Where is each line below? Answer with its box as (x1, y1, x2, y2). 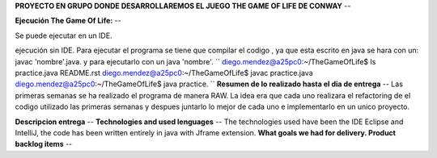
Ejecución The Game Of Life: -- (15, 16, 121, 26)
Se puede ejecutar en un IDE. (15, 31, 112, 40)
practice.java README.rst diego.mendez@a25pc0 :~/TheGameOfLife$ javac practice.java (15, 68, 313, 77)
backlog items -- (15, 139, 73, 149)
